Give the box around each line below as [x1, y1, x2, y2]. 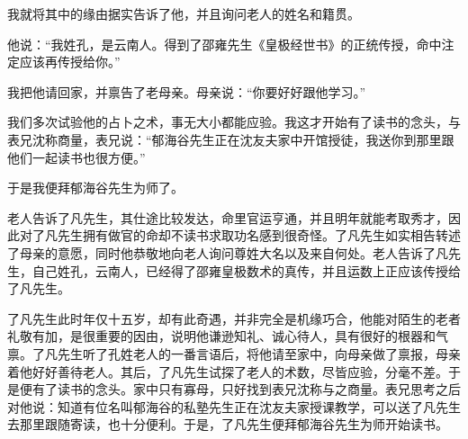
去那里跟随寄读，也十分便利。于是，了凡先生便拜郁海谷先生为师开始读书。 [7, 415, 448, 434]
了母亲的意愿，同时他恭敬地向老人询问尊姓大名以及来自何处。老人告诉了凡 [7, 243, 448, 262]
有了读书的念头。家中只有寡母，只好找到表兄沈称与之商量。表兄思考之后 [31, 380, 461, 399]
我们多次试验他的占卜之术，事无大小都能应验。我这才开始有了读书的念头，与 [7, 112, 461, 131]
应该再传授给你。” [19, 52, 121, 71]
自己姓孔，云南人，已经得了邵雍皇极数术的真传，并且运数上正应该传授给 [31, 261, 461, 280]
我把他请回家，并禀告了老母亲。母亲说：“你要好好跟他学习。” [7, 82, 366, 101]
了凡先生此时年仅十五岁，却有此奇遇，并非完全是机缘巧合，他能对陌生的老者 [7, 309, 461, 327]
